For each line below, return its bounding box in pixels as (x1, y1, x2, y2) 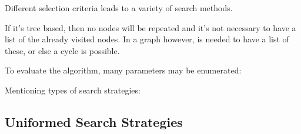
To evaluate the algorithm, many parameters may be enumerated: (5, 64, 242, 76)
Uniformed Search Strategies (5, 112, 183, 130)
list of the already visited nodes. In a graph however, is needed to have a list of (5, 33, 289, 45)
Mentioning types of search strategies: (5, 83, 141, 96)
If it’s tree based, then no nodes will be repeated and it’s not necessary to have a (5, 21, 296, 33)
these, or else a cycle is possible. (5, 44, 120, 56)
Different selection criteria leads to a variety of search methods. (5, 2, 233, 14)
